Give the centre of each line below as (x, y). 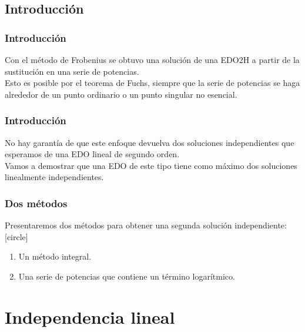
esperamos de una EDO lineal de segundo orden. (92, 154)
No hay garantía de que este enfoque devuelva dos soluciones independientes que (150, 142)
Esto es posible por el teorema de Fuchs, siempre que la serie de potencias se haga (152, 83)
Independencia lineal (90, 316)
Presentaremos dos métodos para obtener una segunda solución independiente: (146, 225)
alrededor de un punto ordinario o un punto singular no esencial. (121, 94)
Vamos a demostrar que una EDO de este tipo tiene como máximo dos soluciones (151, 165)
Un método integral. (55, 256)
